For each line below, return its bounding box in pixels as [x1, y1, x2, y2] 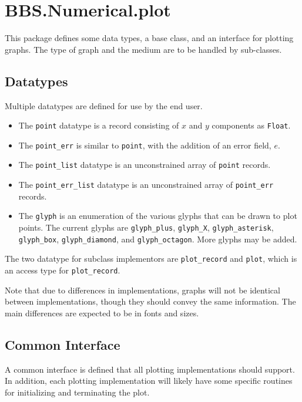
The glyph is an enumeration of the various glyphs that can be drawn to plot [18, 210, 297, 222]
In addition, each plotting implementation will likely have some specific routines [5, 374, 293, 387]
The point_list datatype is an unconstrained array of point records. [18, 158, 271, 171]
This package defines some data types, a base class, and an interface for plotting [5, 32, 294, 44]
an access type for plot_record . [5, 264, 120, 276]
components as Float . [212, 119, 291, 131]
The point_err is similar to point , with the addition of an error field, [18, 138, 271, 151]
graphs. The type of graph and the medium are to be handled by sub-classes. [5, 43, 282, 55]
